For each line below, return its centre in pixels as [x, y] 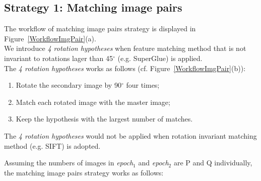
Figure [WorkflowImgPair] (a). [50, 38]
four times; [143, 85]
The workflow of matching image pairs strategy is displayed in [100, 28]
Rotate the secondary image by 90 [69, 85]
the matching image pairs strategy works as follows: [84, 172]
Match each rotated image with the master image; [93, 102]
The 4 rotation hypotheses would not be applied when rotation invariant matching [130, 135]
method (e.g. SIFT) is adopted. [52, 145]
